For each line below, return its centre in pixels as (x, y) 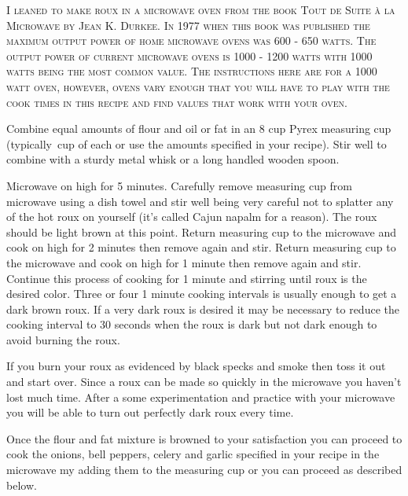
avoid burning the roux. (63, 339)
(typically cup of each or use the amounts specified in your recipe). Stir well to (197, 143)
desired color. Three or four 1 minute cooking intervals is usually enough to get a (202, 294)
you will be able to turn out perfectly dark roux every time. (150, 412)
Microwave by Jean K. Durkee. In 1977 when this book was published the (188, 25)
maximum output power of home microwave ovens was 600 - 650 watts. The (191, 40)
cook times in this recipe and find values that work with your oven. (177, 102)
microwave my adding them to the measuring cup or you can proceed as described (204, 470)
